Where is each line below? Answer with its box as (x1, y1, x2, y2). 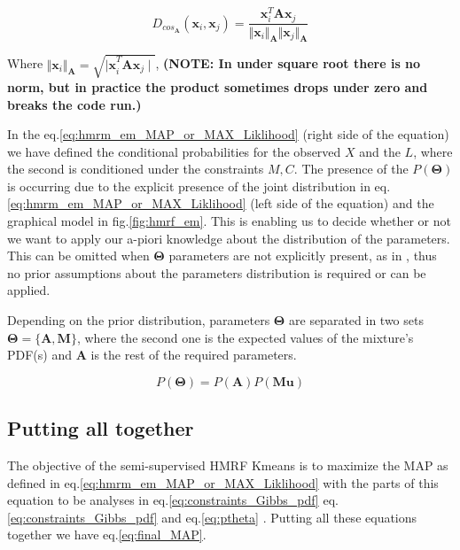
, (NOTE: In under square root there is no (155, 54, 421, 73)
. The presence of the (293, 159, 409, 178)
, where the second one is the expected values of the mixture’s (76, 328, 414, 346)
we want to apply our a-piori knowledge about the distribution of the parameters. (7, 229, 450, 247)
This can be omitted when (7, 246, 150, 265)
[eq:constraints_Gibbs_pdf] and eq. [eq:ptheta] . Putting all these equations (7, 507, 417, 526)
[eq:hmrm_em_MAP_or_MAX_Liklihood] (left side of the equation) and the (7, 194, 434, 213)
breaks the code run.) (7, 95, 142, 113)
